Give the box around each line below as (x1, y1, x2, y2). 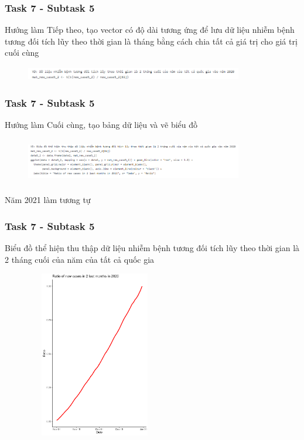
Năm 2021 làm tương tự (5, 194, 91, 206)
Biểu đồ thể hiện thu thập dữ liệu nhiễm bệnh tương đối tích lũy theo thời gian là (5, 242, 300, 254)
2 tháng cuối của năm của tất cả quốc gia (5, 253, 155, 265)
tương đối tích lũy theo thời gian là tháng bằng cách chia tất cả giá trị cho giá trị (5, 35, 298, 47)
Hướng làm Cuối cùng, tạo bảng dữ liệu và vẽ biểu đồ (5, 119, 198, 131)
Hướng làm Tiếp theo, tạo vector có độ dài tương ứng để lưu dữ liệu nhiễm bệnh (5, 23, 295, 36)
